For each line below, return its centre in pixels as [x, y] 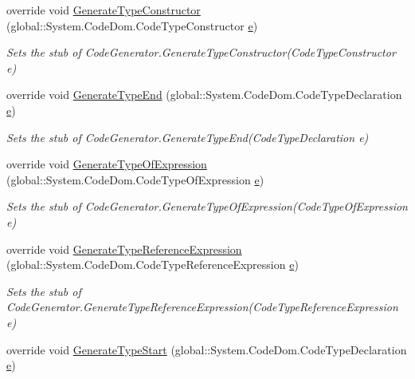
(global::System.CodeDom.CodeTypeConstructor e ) [132, 25]
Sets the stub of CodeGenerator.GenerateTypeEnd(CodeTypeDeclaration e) [188, 137]
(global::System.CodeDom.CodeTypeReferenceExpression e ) [153, 265]
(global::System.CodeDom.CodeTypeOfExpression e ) [135, 179]
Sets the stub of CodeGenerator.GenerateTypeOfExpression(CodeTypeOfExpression [207, 206]
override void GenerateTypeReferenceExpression [124, 249]
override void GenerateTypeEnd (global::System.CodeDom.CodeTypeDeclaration [204, 95]
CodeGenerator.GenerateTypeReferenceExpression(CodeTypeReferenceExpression [202, 307]
